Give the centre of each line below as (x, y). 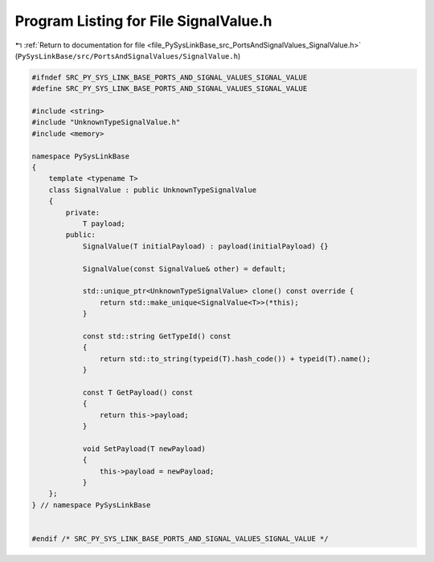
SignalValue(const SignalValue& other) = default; (184, 269)
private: (83, 212)
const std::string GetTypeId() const (157, 336)
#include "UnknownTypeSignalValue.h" (106, 122)
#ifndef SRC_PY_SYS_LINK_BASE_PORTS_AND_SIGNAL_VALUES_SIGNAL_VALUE (170, 77)
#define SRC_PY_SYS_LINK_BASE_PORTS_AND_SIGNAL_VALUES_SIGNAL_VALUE (170, 89)
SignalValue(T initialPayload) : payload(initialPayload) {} (205, 246)
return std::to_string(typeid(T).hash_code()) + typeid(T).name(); (235, 359)
